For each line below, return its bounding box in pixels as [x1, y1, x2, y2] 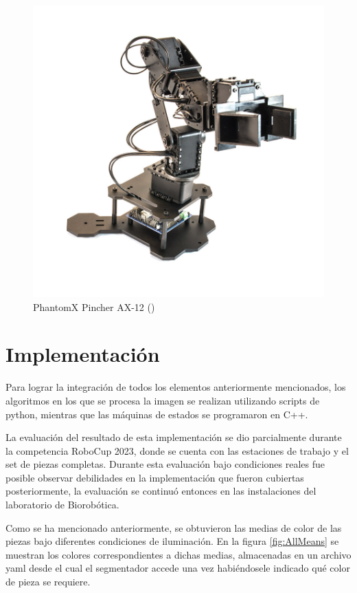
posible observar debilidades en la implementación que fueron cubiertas [5, 470, 304, 484]
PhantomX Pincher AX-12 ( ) [33, 299, 155, 314]
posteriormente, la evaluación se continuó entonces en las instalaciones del [5, 484, 316, 498]
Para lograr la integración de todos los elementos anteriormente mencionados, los [5, 380, 346, 394]
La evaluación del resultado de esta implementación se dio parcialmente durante [5, 430, 342, 444]
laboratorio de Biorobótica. [5, 497, 119, 512]
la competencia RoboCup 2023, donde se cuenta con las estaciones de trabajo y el [5, 443, 349, 457]
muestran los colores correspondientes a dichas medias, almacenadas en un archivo [5, 547, 352, 561]
